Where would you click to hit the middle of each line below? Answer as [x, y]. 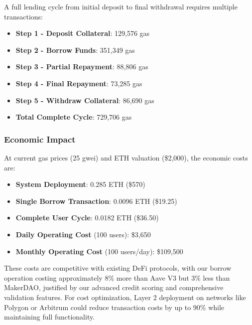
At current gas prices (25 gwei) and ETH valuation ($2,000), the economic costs [126, 157]
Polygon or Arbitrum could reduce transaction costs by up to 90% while [114, 307]
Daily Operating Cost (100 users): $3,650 [83, 234]
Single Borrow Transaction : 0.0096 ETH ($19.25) [96, 201]
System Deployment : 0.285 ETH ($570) [80, 184]
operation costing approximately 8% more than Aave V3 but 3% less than [117, 277]
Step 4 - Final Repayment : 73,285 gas [79, 83]
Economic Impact [40, 139]
